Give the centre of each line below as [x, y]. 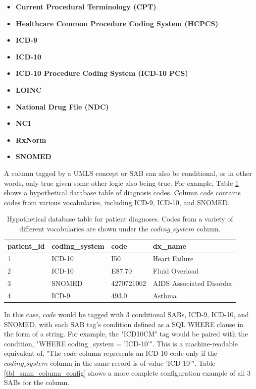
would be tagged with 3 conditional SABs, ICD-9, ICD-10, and [154, 314]
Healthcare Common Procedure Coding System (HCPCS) [117, 23]
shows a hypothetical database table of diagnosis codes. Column [101, 193]
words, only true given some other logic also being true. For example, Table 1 [121, 183]
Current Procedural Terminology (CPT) [86, 6]
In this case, [22, 314]
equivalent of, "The [33, 353]
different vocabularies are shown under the [84, 228]
